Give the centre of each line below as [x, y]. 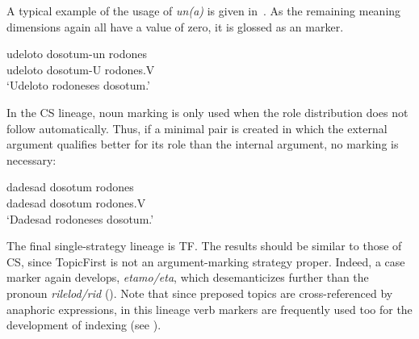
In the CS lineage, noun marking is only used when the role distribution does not [207, 112]
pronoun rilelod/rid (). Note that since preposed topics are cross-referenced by [200, 293]
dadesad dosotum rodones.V [76, 202]
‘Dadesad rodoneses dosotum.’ [80, 218]
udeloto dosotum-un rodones [77, 54]
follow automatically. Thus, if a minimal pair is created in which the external [197, 128]
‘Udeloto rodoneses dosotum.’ [78, 85]
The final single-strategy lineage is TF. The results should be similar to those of [204, 246]
